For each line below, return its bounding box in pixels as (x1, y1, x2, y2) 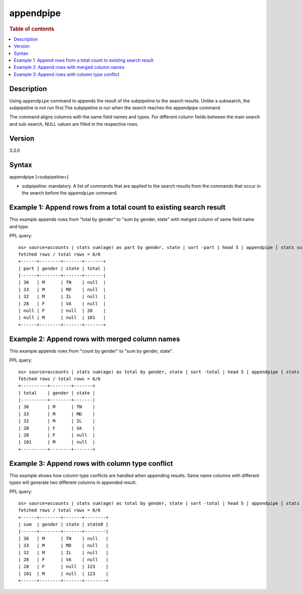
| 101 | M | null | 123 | (18, 571, 109, 576)
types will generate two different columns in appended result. (9, 479, 137, 485)
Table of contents (9, 25, 55, 32)
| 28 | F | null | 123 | (18, 564, 109, 569)
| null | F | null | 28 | (18, 308, 106, 314)
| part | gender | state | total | (18, 266, 106, 271)
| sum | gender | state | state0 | (18, 522, 109, 528)
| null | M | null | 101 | (18, 315, 106, 320)
